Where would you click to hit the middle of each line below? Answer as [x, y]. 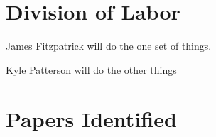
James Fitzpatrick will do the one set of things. [109, 46]
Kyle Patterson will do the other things [91, 69]
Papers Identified [91, 118]
